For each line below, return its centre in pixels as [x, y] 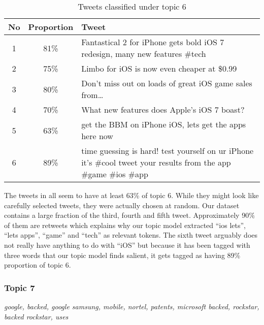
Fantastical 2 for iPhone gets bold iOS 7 [153, 42]
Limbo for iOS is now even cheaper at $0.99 [159, 68]
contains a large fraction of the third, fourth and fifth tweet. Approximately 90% [129, 215]
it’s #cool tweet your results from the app [156, 162]
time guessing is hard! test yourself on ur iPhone [168, 151]
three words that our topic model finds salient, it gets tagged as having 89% [122, 255]
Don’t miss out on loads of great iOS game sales [167, 83]
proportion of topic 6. [38, 265]
